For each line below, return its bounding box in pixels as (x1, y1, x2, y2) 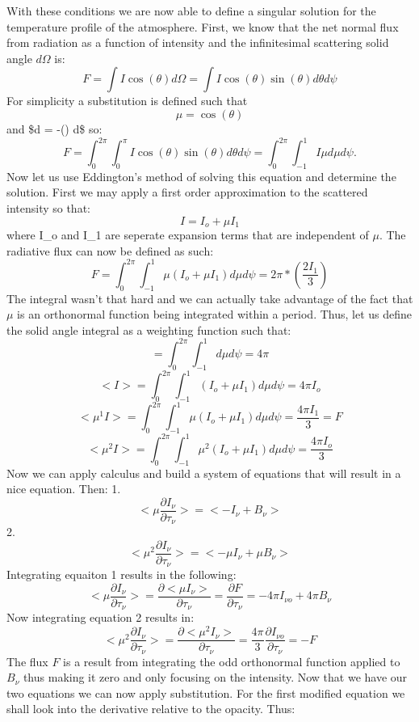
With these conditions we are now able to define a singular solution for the (6, 2, 376, 19)
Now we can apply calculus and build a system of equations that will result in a (6, 464, 401, 481)
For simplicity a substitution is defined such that (6, 92, 248, 109)
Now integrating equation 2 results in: (6, 609, 195, 626)
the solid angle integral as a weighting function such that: (6, 321, 291, 338)
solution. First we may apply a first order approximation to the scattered (6, 184, 368, 201)
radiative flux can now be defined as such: (6, 242, 214, 259)
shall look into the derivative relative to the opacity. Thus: (6, 700, 295, 717)
